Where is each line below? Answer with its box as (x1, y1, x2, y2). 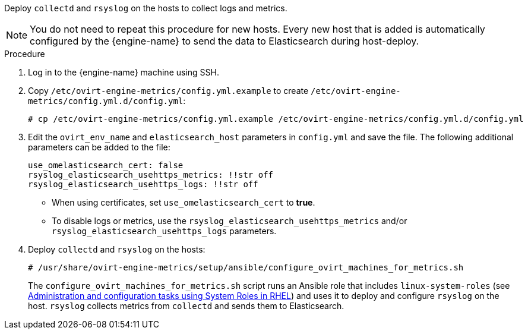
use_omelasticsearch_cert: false (28, 160, 184, 170)
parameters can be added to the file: (28, 142, 170, 152)
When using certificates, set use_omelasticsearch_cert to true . (52, 197, 315, 207)
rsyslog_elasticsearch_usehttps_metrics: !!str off (28, 170, 274, 179)
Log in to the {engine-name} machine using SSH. (28, 67, 219, 77)
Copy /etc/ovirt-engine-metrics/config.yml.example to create (28, 86, 309, 96)
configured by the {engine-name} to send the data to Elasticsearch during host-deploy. (30, 35, 419, 47)
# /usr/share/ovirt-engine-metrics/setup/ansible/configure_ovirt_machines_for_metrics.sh (28, 263, 464, 272)
